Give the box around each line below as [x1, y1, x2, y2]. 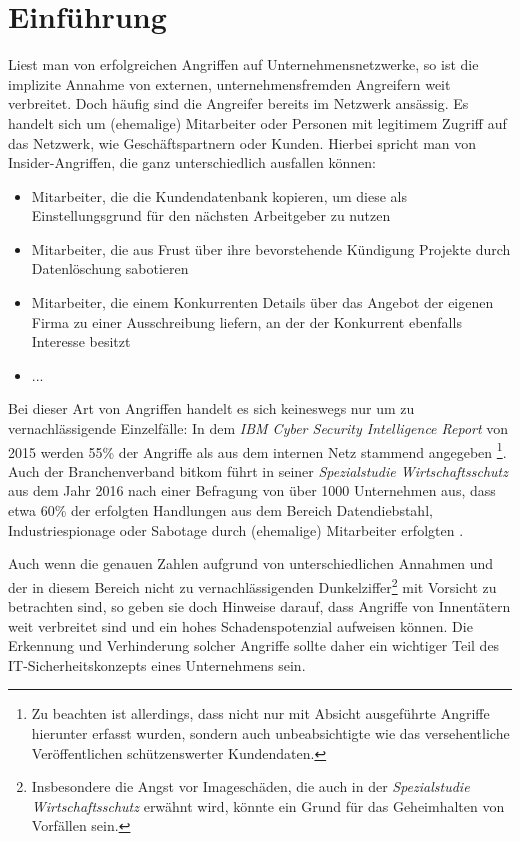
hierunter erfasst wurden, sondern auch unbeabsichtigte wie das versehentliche [31, 723, 510, 744]
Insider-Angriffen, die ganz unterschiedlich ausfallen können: [8, 152, 376, 173]
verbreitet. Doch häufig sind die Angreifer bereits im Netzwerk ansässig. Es [8, 93, 469, 114]
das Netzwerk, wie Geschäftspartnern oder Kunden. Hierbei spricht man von [8, 132, 477, 153]
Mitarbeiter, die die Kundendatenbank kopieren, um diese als [31, 185, 407, 206]
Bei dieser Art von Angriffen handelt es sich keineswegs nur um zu [8, 398, 415, 419]
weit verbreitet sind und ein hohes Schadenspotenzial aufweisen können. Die [8, 615, 473, 636]
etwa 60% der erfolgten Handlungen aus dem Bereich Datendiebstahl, [8, 500, 433, 521]
